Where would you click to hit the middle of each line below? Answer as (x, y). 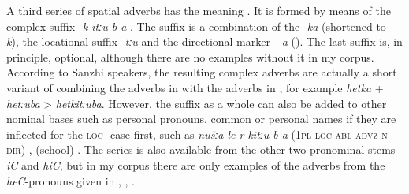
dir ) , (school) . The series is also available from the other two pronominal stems (201, 149)
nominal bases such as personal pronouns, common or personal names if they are (201, 119)
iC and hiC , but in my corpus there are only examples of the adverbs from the (196, 164)
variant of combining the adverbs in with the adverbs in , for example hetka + (195, 87)
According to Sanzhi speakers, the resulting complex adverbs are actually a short (202, 72)
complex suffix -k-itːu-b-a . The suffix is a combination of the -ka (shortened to (196, 26)
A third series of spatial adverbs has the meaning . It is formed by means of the (199, 10)
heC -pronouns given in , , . (71, 180)
